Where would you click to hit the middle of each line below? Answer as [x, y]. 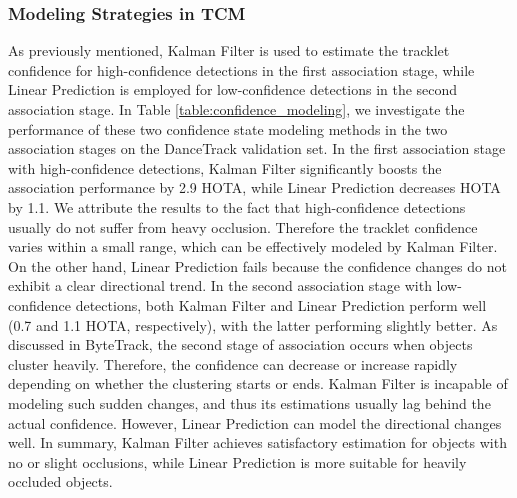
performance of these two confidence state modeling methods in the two [228, 128]
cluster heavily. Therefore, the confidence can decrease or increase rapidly [233, 363]
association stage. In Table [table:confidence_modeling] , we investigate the [236, 109]
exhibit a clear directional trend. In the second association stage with [220, 285]
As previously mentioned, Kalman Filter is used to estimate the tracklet [229, 50]
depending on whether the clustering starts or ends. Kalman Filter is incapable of [258, 383]
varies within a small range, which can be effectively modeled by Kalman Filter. [253, 246]
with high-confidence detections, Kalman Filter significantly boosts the [225, 167]
